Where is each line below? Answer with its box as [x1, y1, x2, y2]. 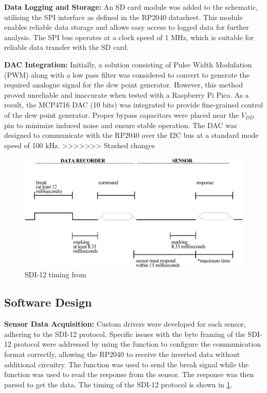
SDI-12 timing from [25, 269, 86, 280]
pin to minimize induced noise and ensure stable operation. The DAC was [4, 119, 237, 130]
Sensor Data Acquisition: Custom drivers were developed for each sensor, [4, 318, 246, 329]
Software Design [4, 294, 92, 310]
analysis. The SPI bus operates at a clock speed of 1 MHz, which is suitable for [4, 31, 254, 42]
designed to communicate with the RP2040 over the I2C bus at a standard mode [4, 130, 259, 140]
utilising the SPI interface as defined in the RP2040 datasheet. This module [4, 11, 243, 22]
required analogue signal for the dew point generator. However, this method [4, 79, 243, 90]
